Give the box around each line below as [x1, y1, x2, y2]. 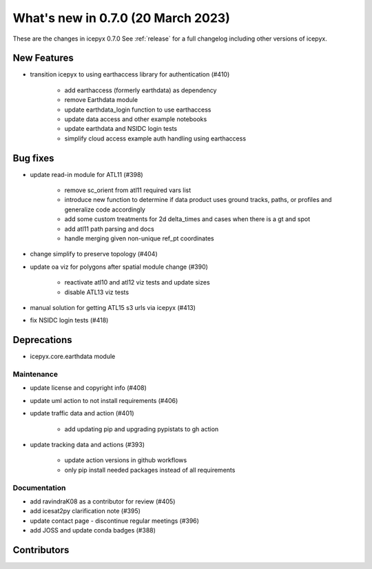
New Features [12, 52, 74, 64]
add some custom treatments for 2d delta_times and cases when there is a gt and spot [64, 215, 310, 223]
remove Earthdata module [64, 96, 138, 104]
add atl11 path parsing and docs [64, 225, 154, 233]
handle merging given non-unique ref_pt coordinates [64, 234, 214, 242]
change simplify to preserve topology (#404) [30, 250, 158, 258]
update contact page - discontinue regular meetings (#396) [30, 517, 200, 525]
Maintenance [12, 369, 59, 379]
